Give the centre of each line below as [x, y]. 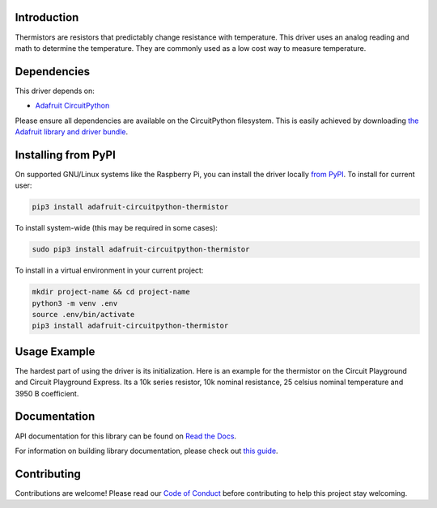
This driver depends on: [55, 91]
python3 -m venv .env [75, 303]
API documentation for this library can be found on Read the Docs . [126, 436]
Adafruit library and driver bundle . [72, 131]
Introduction [47, 17]
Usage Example [55, 351]
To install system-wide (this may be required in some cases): [117, 228]
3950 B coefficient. [47, 393]
